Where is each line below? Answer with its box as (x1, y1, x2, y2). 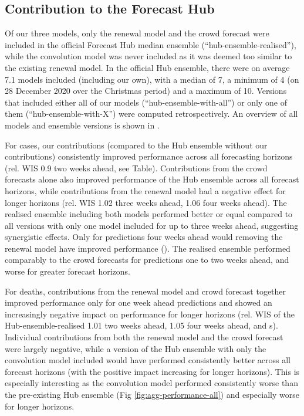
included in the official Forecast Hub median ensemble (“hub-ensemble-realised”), (5, 38, 296, 50)
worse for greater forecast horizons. (5, 265, 130, 278)
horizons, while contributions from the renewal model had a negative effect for (5, 184, 286, 197)
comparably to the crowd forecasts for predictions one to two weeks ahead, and (5, 253, 289, 266)
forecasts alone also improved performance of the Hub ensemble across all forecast (5, 173, 299, 185)
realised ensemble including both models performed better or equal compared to (5, 208, 293, 220)
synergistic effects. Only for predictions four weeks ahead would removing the (5, 231, 283, 243)
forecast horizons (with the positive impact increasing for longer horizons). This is (5, 365, 300, 377)
